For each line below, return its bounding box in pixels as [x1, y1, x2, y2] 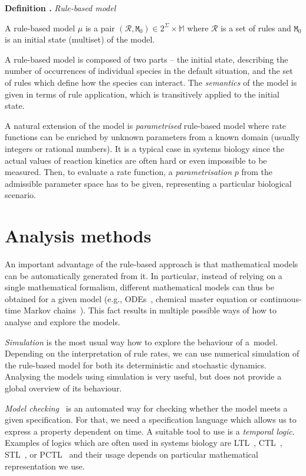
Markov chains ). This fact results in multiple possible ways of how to [23, 304, 277, 316]
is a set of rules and [221, 21, 291, 34]
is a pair [85, 21, 115, 34]
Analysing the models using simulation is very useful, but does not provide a [5, 370, 282, 383]
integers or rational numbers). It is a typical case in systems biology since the [5, 142, 284, 154]
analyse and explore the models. [5, 316, 120, 328]
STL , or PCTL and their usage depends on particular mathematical [5, 448, 258, 460]
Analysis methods [5, 224, 152, 248]
